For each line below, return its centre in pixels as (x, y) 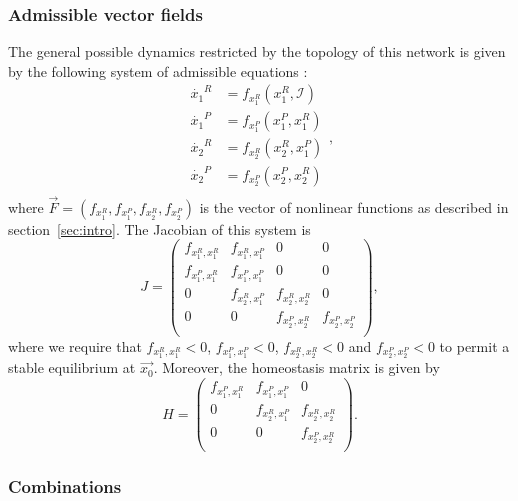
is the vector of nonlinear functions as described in (354, 206)
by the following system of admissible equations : (158, 70)
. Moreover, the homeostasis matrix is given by (296, 367)
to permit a (474, 345)
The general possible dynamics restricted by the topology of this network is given (257, 51)
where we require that (75, 345)
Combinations (65, 486)
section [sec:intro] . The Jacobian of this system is (159, 228)
